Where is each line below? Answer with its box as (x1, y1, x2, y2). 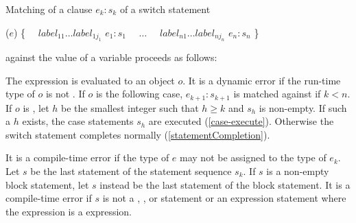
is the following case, (95, 86, 183, 101)
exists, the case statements (22, 114, 134, 128)
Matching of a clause (5, 2, 93, 16)
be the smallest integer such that (61, 100, 199, 115)
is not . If (45, 86, 85, 101)
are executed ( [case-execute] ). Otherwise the (148, 114, 334, 128)
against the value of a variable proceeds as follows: (5, 50, 217, 64)
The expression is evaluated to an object (5, 73, 175, 87)
